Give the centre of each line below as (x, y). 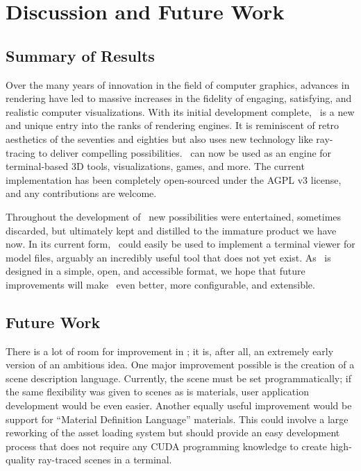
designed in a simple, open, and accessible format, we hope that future (156, 271)
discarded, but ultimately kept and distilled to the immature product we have (171, 230)
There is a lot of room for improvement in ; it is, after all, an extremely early (170, 351)
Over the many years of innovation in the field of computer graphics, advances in (178, 84)
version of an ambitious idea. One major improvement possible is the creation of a (180, 365)
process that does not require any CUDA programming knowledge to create (167, 446)
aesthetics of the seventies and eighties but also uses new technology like (159, 138)
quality (20, 460)
